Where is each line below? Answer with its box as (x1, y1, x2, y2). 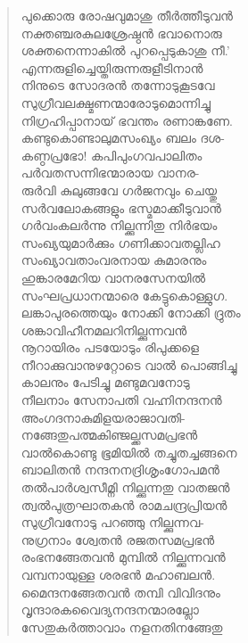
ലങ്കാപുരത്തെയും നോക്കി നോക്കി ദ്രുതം (21, 303, 241, 322)
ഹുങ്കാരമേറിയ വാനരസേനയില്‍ (21, 268, 206, 286)
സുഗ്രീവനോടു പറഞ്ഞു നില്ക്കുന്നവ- (21, 513, 204, 532)
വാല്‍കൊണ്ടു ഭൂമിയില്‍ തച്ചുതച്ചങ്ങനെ (21, 442, 237, 461)
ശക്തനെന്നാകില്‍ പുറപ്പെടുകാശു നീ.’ (21, 41, 230, 60)
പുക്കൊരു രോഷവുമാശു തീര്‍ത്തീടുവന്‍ (21, 6, 233, 24)
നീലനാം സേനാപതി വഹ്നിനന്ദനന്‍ (21, 391, 222, 409)
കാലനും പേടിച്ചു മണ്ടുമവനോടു (21, 373, 190, 392)
